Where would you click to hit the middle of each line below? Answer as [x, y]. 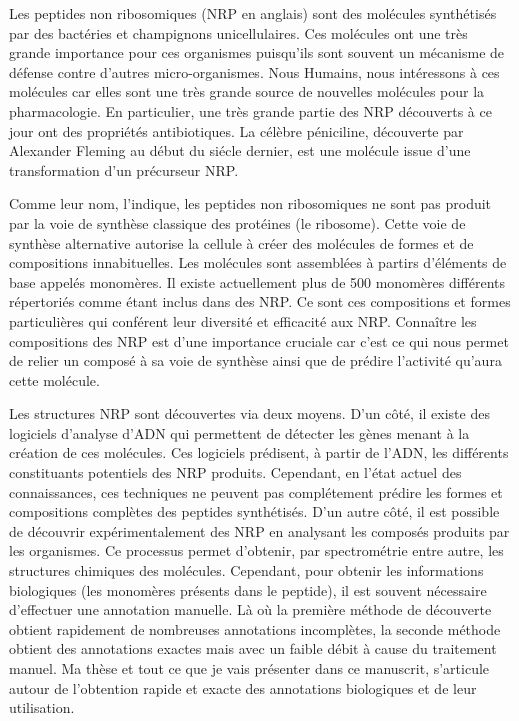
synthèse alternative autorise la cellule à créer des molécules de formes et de [241, 242]
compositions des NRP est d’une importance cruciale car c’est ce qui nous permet [259, 340]
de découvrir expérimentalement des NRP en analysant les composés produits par [259, 530]
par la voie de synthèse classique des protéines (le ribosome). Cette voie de [237, 222]
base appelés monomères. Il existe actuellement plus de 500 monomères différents [257, 281]
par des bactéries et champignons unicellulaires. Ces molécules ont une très [238, 32]
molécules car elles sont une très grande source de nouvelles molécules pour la [247, 91]
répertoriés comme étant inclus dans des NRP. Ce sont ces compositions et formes [260, 301]
